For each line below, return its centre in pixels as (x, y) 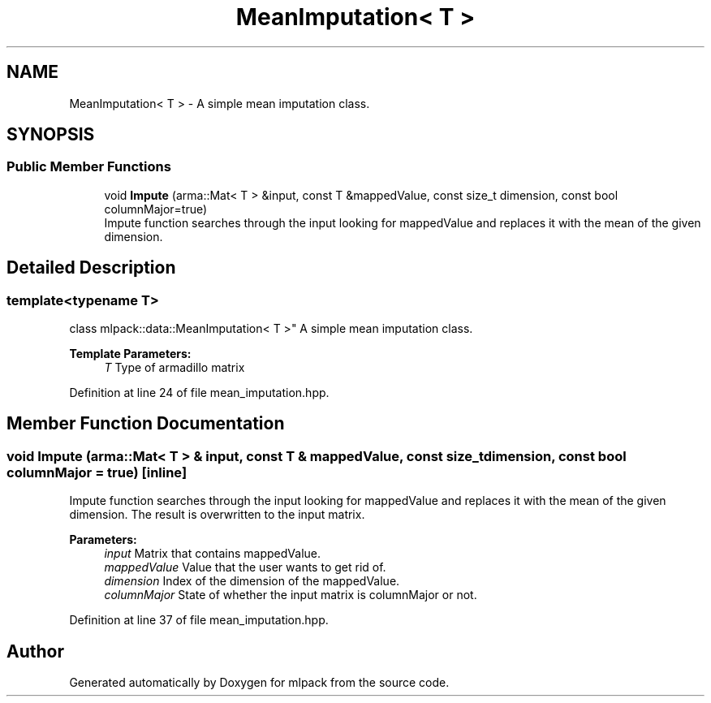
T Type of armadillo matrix (175, 368)
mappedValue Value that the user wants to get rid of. (245, 567)
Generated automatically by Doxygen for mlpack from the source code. (259, 683)
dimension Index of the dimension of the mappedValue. (252, 581)
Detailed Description (91, 268)
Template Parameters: (130, 354)
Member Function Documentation (146, 424)
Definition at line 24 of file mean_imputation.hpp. (199, 393)
